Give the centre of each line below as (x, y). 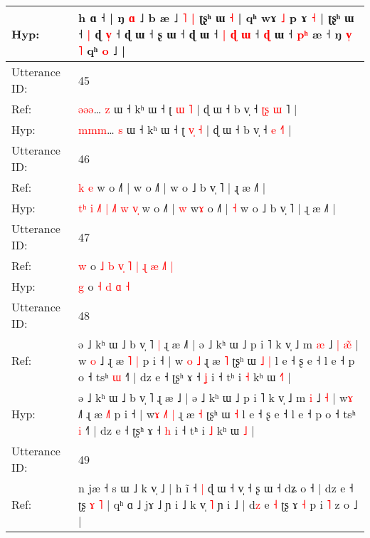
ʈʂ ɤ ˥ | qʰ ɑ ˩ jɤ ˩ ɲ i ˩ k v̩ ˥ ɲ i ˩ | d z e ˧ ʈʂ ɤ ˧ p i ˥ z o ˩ (218, 504)
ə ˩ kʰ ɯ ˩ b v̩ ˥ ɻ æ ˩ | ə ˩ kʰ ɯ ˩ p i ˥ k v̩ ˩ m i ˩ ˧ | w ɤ (216, 397)
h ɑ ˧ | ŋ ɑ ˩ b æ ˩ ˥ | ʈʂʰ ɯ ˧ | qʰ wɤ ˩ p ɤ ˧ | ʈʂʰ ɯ (216, 17)
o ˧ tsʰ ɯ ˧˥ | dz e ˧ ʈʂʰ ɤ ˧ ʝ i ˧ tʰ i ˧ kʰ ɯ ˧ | (185, 377)
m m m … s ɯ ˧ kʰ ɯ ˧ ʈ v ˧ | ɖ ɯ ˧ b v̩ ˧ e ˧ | (185, 129)
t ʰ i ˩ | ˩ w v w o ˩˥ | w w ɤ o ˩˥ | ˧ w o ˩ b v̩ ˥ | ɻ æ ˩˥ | (207, 208)
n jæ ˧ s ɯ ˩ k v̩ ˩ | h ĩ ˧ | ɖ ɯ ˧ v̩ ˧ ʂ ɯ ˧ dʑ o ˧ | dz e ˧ (216, 488)
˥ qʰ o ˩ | (102, 50)
